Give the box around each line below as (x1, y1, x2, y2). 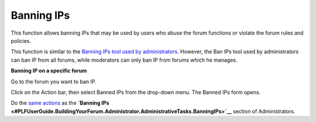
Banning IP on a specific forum (11, 67, 87, 74)
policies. (11, 37, 32, 44)
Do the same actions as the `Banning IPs (11, 100, 109, 107)
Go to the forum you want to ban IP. (11, 78, 97, 85)
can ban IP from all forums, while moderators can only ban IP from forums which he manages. (11, 56, 238, 63)
